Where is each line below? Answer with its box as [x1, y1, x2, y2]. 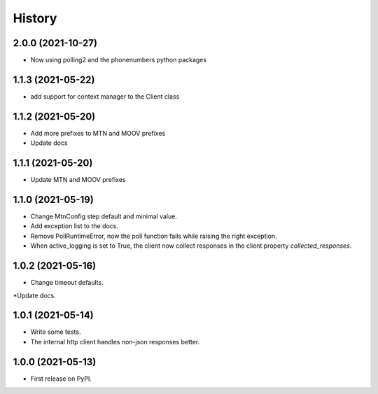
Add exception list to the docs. [30, 222, 119, 230]
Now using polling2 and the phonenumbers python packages [30, 56, 206, 64]
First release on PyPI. [30, 374, 92, 383]
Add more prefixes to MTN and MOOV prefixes [30, 129, 166, 137]
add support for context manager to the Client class [30, 92, 180, 101]
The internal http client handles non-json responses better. [30, 337, 199, 346]
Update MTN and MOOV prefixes [30, 176, 126, 184]
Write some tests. [30, 328, 81, 336]
